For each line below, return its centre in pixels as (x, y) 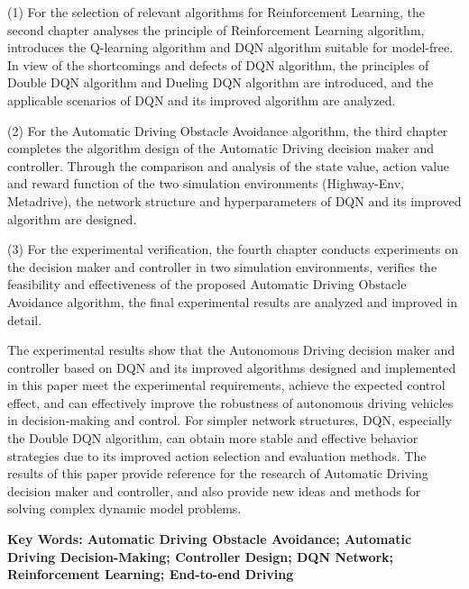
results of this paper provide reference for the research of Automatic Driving (218, 473)
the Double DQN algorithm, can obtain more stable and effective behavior (213, 438)
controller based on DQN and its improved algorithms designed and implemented (232, 367)
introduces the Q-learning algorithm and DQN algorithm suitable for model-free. (230, 47)
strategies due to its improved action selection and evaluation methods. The (217, 455)
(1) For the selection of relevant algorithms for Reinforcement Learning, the (216, 12)
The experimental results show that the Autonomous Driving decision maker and (231, 350)
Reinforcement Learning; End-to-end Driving (151, 574)
